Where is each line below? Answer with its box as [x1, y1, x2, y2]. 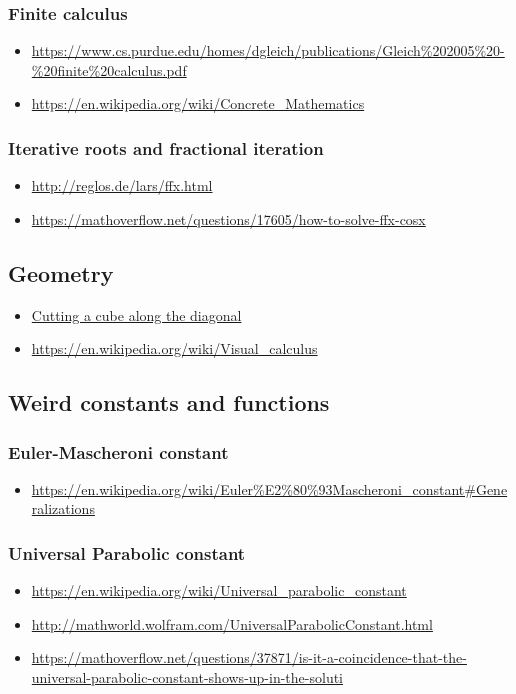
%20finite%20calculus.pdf [31, 59, 187, 80]
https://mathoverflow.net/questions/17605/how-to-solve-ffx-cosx [31, 208, 426, 229]
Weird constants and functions [8, 387, 330, 418]
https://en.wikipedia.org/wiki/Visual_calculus [31, 338, 318, 359]
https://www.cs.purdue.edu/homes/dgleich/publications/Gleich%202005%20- [31, 40, 505, 61]
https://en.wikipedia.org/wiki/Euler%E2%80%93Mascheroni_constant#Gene [31, 478, 508, 499]
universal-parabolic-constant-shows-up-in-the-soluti [31, 666, 344, 687]
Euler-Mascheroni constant [8, 439, 229, 464]
